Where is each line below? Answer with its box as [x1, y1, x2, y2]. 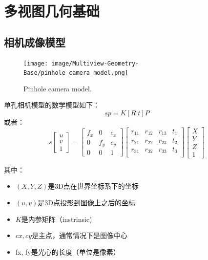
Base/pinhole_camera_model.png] [23, 69, 128, 77]
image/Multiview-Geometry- [51, 60, 139, 67]
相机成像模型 [4, 34, 65, 49]
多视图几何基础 [4, 1, 100, 21]
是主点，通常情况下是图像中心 [32, 230, 128, 240]
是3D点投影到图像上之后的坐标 [38, 197, 136, 207]
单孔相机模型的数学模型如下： [4, 100, 100, 110]
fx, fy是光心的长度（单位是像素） [15, 246, 120, 257]
